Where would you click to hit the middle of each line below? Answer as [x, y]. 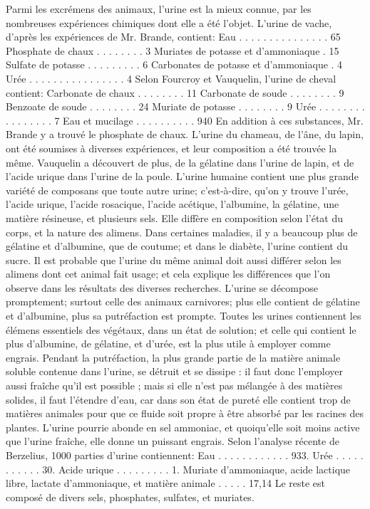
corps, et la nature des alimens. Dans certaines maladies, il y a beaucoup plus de [182, 232]
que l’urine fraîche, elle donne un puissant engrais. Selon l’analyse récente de [173, 441]
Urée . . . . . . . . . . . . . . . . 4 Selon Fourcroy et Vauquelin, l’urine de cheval [171, 78]
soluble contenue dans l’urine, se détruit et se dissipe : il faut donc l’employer [175, 371]
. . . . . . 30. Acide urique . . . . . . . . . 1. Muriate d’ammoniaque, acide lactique [178, 469]
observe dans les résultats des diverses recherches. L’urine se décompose [162, 287]
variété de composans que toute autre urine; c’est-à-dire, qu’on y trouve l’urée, [177, 190]
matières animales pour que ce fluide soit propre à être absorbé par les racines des [185, 413]
